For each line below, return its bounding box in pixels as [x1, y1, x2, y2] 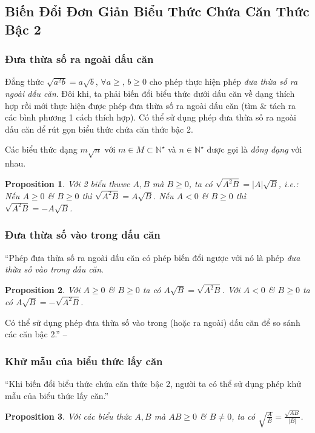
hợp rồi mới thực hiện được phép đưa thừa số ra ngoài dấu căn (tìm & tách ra [5, 99, 296, 111]
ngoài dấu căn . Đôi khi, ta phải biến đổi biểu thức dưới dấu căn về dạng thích [5, 87, 295, 99]
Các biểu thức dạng [5, 143, 78, 156]
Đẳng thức [5, 75, 44, 88]
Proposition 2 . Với [5, 283, 81, 296]
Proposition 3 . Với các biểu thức [5, 409, 132, 422]
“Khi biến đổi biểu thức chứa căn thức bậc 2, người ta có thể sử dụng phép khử [5, 377, 301, 389]
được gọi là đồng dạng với [207, 143, 302, 156]
